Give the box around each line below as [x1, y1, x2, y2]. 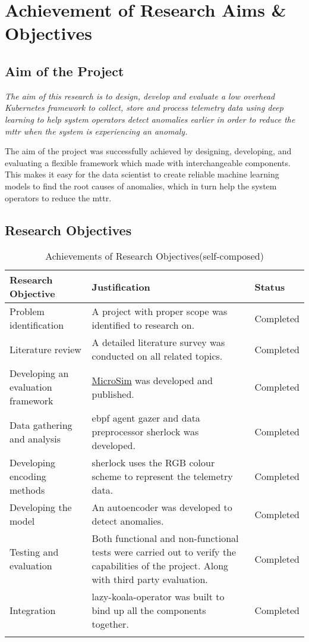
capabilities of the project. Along [92, 559, 229, 573]
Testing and [10, 545, 59, 559]
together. [92, 617, 129, 631]
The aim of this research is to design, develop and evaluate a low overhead [5, 89, 275, 102]
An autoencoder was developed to [92, 500, 232, 515]
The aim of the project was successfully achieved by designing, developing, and [5, 145, 292, 157]
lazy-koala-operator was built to [92, 590, 225, 604]
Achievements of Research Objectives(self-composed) [45, 249, 264, 263]
